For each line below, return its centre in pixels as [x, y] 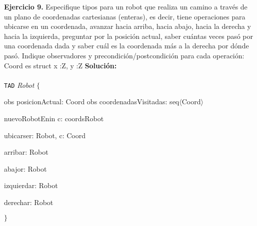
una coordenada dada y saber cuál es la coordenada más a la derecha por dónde [126, 46]
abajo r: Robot [25, 168]
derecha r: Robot [29, 202]
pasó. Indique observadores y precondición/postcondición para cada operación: [124, 55]
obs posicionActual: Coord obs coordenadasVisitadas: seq [92, 102]
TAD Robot [19, 85]
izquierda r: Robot [31, 185]
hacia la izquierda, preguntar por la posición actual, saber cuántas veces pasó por [129, 36]
